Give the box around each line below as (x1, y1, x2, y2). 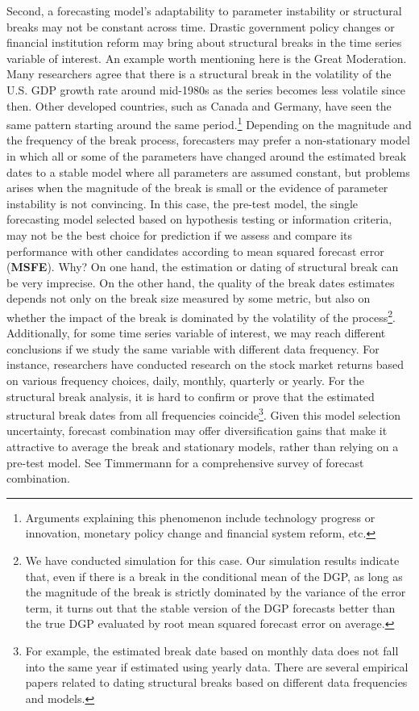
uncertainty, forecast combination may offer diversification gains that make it (6, 422, 388, 439)
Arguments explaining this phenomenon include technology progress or (25, 508, 375, 525)
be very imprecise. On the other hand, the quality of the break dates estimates (6, 274, 395, 291)
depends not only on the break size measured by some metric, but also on (6, 290, 371, 307)
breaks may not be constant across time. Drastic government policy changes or (6, 18, 395, 35)
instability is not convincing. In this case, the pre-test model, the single (6, 194, 359, 211)
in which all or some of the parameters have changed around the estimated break (6, 148, 407, 164)
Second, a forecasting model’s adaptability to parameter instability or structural (6, 2, 402, 19)
